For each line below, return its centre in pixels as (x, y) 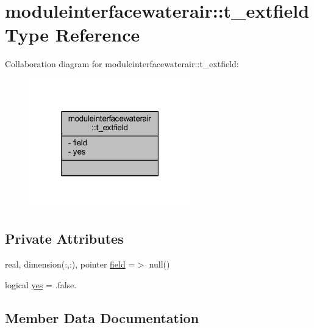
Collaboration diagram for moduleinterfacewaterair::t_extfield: (122, 64)
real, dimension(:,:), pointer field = (70, 264)
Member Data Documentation (102, 317)
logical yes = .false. (41, 284)
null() (159, 264)
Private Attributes (64, 239)
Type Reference (73, 35)
